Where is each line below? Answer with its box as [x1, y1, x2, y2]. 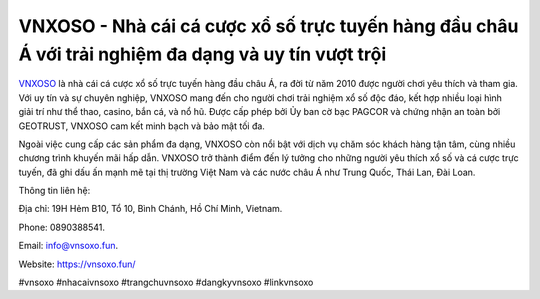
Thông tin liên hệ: [18, 185, 91, 197]
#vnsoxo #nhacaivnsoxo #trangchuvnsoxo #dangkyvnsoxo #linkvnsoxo [18, 276, 314, 289]
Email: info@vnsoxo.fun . [18, 240, 119, 252]
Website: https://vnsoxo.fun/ [18, 258, 136, 270]
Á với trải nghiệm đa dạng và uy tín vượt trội [18, 43, 387, 65]
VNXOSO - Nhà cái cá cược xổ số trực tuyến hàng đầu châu [18, 15, 519, 37]
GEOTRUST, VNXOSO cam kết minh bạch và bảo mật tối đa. [18, 120, 265, 132]
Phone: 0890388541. [18, 221, 105, 233]
